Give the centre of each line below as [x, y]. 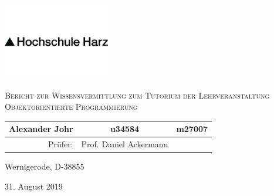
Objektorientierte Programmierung [71, 107]
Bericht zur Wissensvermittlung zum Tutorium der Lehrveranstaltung [137, 95]
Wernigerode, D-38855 [45, 166]
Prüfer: [60, 144]
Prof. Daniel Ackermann [125, 144]
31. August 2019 [34, 186]
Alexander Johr [41, 129]
